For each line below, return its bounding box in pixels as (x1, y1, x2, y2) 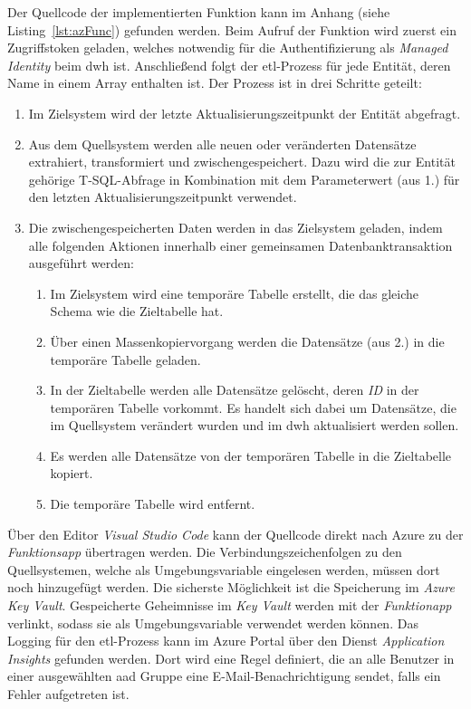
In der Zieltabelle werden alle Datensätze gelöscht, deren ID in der (50, 380, 419, 399)
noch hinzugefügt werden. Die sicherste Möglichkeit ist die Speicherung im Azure (7, 578, 456, 597)
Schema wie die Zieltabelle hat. (50, 302, 224, 321)
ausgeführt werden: (28, 254, 134, 273)
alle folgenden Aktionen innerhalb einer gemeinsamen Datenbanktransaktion (28, 235, 453, 254)
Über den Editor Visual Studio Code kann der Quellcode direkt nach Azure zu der (7, 524, 464, 543)
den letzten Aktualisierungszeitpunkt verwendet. (28, 187, 297, 206)
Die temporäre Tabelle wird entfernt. (50, 494, 255, 513)
